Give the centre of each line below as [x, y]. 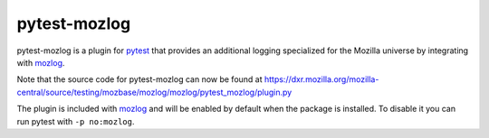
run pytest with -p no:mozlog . [76, 121]
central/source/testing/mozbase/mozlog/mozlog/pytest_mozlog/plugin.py [154, 92]
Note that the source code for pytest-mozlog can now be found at [139, 79]
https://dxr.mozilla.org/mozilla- [321, 79]
